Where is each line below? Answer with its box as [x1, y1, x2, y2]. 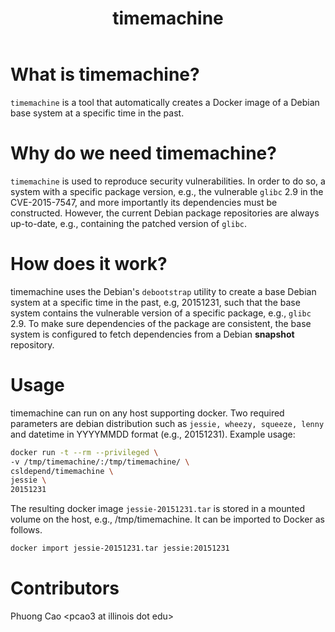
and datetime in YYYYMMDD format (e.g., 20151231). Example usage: [10, 428, 296, 440]
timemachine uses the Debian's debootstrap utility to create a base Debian [10, 285, 317, 297]
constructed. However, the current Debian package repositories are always [10, 207, 320, 219]
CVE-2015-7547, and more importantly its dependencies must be [10, 196, 278, 208]
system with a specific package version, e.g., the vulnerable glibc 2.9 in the [10, 185, 324, 197]
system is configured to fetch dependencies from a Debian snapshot [10, 328, 295, 340]
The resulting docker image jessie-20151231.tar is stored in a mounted [10, 503, 305, 515]
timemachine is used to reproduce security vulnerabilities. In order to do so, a [10, 175, 326, 187]
